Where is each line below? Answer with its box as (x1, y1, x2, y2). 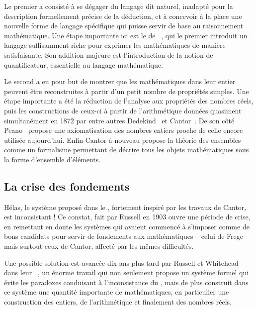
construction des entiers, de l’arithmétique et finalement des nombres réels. (4, 297, 232, 307)
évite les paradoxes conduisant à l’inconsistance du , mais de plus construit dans (4, 277, 249, 287)
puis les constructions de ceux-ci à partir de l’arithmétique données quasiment (4, 105, 242, 115)
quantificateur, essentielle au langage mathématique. (4, 59, 163, 70)
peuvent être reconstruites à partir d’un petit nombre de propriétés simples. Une (4, 86, 249, 96)
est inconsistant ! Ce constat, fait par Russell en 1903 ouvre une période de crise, (4, 211, 251, 222)
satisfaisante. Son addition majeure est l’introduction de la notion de (4, 49, 213, 60)
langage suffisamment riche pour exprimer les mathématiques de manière (4, 40, 226, 50)
